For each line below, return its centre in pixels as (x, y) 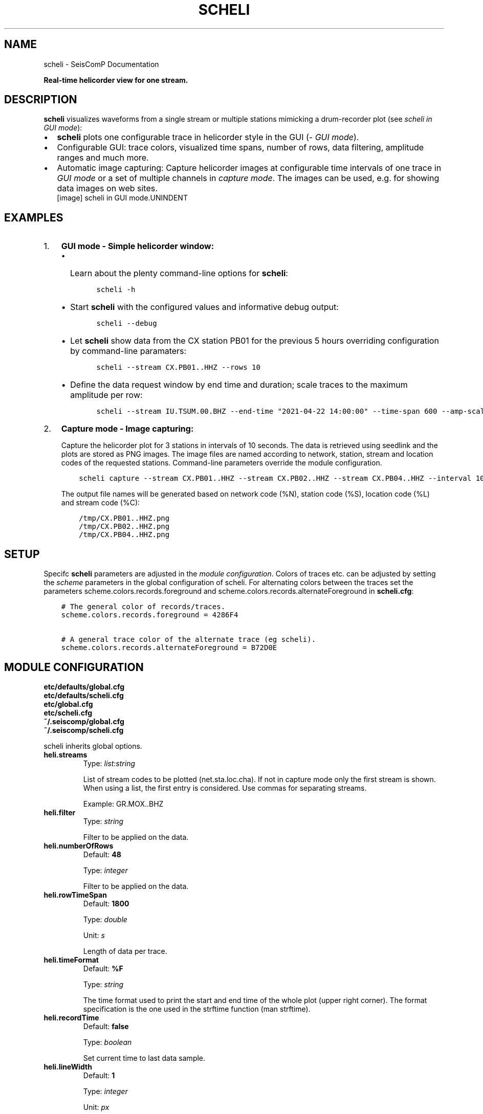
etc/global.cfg (68, 704)
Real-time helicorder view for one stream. (116, 80)
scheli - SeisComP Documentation (101, 64)
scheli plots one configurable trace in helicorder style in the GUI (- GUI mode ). (208, 137)
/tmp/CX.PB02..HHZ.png (124, 527)
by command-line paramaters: (128, 351)
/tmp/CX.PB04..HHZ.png (124, 535)
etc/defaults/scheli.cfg (84, 695)
